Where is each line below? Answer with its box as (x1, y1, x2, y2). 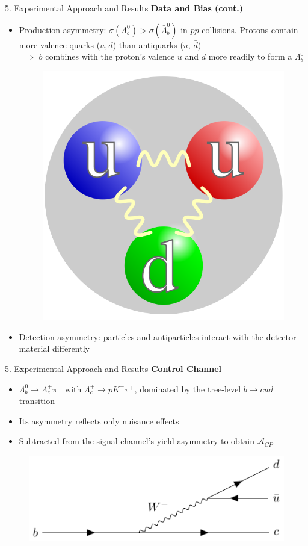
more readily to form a (208, 50, 292, 63)
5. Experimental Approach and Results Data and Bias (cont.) (5, 2, 244, 14)
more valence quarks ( (19, 38, 100, 51)
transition (19, 394, 55, 407)
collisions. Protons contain (202, 23, 298, 36)
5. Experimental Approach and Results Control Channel (5, 362, 222, 375)
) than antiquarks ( (112, 38, 183, 51)
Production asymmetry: (19, 23, 106, 36)
